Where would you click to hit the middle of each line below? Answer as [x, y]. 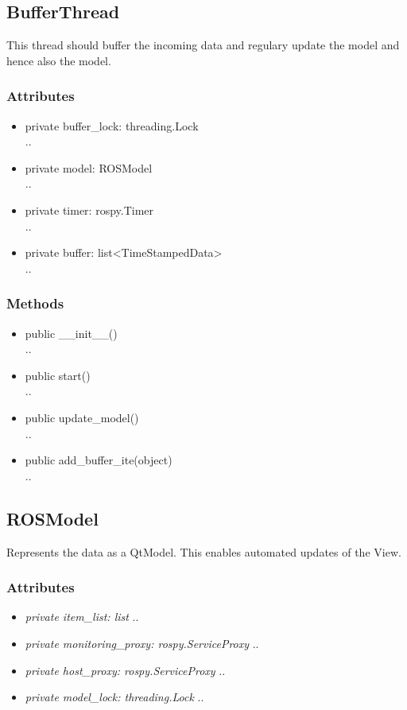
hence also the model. [59, 60]
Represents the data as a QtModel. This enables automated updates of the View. [204, 551]
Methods [35, 303]
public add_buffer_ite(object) [99, 460]
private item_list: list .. [82, 617]
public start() [58, 375]
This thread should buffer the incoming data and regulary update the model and [203, 45]
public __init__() [71, 333]
